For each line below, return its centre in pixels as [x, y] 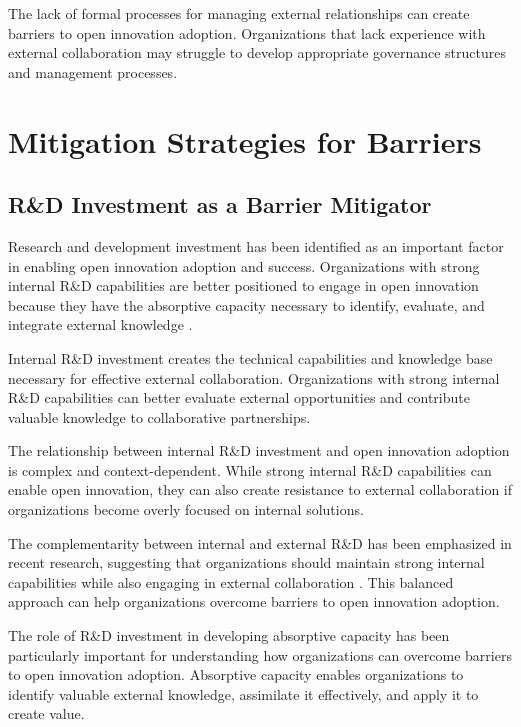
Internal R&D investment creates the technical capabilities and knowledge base [250, 357]
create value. [46, 713]
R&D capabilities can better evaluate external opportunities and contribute [239, 397]
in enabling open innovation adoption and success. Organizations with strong [244, 265]
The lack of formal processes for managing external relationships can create [239, 13]
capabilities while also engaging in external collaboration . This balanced [231, 581]
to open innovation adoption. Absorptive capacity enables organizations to [236, 674]
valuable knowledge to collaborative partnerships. [159, 416]
